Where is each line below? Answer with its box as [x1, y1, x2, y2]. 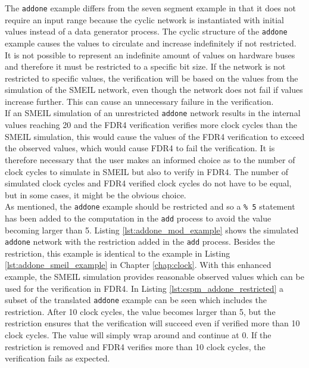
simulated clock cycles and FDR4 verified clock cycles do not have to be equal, [5, 177, 292, 189]
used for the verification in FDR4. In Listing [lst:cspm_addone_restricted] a [5, 282, 284, 294]
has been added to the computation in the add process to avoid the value [5, 211, 271, 224]
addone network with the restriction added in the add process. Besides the [5, 235, 275, 248]
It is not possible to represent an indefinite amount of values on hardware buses [5, 48, 295, 61]
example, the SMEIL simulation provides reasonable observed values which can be [5, 270, 304, 283]
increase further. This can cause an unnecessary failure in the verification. [5, 95, 274, 107]
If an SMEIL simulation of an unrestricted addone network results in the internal [5, 107, 301, 119]
